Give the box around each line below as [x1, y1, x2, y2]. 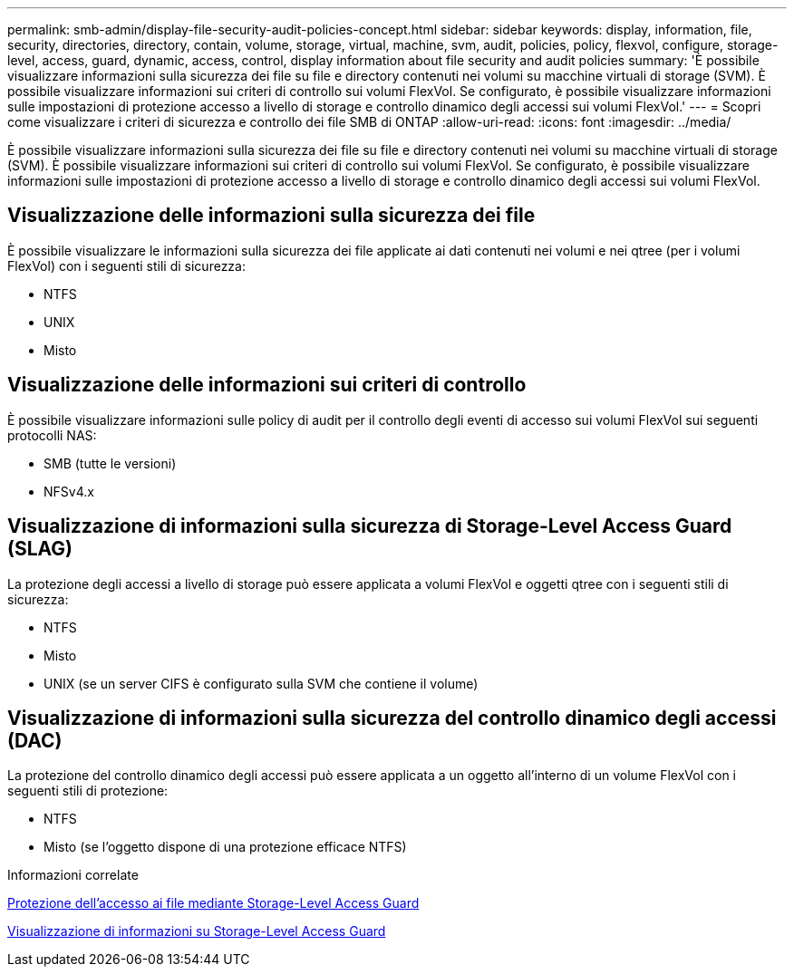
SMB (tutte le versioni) [44, 455, 177, 471]
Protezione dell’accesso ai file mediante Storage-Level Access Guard [7, 895, 420, 911]
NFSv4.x [44, 483, 94, 499]
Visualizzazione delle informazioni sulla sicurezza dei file [7, 204, 536, 227]
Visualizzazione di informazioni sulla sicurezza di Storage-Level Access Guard [7, 515, 732, 538]
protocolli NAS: [7, 427, 97, 443]
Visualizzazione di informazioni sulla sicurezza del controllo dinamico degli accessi [7, 706, 777, 729]
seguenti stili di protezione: [7, 783, 169, 799]
